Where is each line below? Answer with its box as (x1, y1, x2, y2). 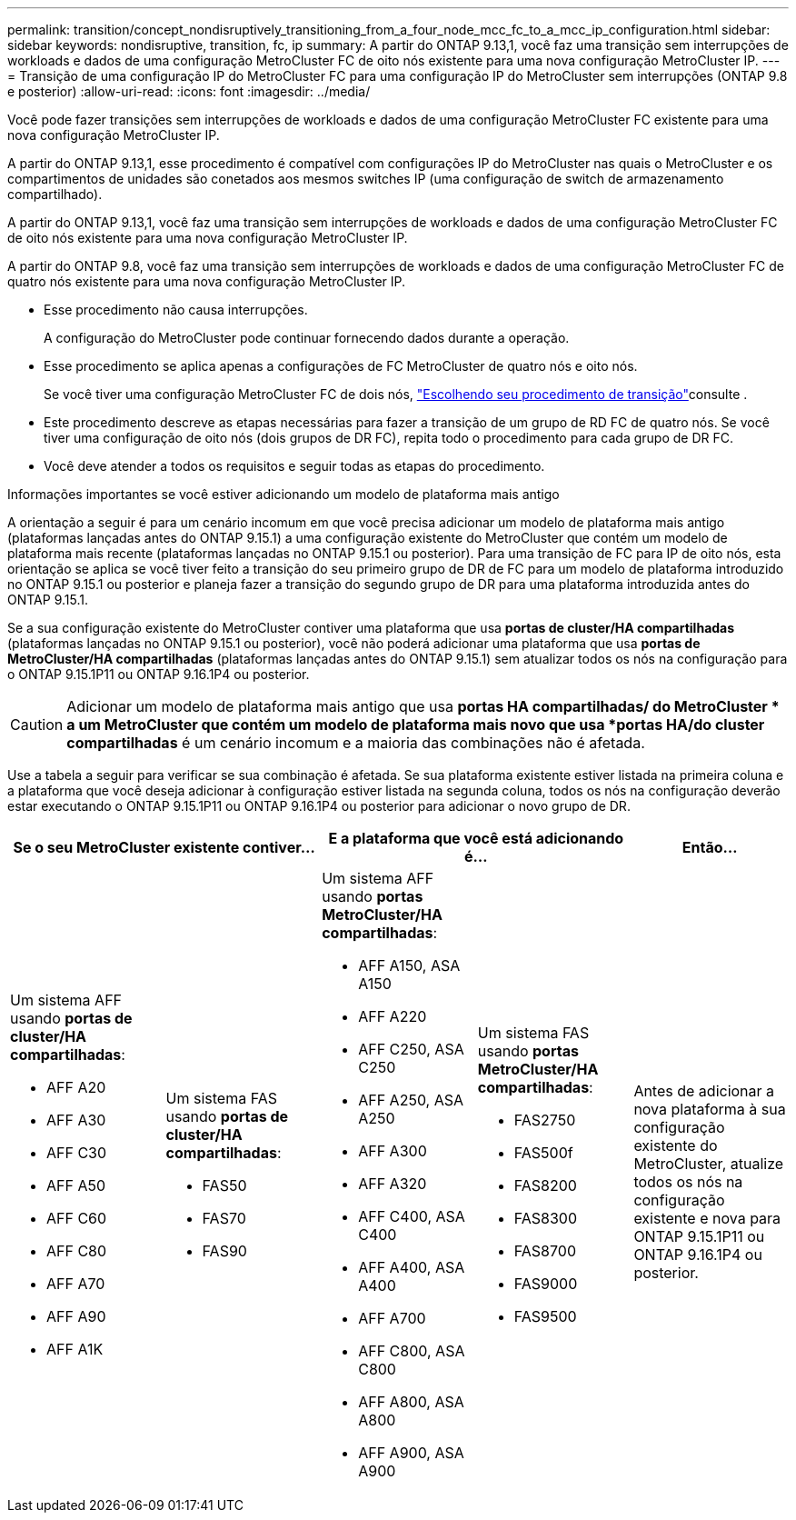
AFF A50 (46, 1176, 106, 1195)
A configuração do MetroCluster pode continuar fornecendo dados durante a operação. (44, 330, 570, 345)
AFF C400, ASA (358, 1207, 465, 1225)
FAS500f (513, 1144, 573, 1162)
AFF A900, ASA (358, 1444, 464, 1462)
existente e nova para (633, 1209, 781, 1227)
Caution (10, 715, 64, 734)
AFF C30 (46, 1144, 107, 1162)
